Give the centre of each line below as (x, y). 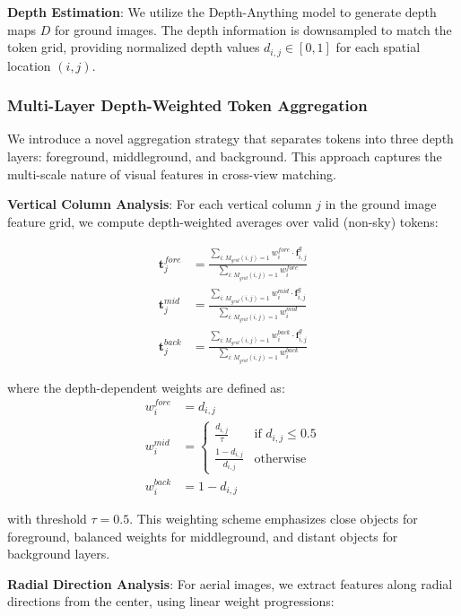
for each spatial (378, 47)
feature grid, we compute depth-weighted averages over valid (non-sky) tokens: (223, 221)
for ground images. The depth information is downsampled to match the (253, 29)
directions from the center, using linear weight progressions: (171, 601)
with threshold (47, 518)
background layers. (59, 554)
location (29, 65)
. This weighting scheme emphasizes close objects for (274, 518)
